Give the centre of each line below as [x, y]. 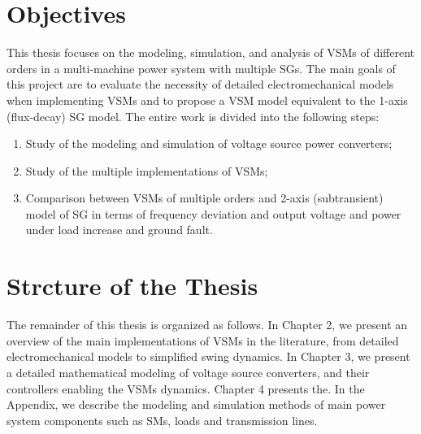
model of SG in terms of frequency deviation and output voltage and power [213, 213]
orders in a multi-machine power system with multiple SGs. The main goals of [201, 68]
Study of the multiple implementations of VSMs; [147, 170]
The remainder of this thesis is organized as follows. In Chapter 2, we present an [207, 325]
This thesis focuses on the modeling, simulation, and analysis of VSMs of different [211, 52]
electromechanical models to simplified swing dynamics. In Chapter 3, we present [208, 356]
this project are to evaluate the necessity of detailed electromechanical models [200, 84]
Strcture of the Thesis [132, 286]
